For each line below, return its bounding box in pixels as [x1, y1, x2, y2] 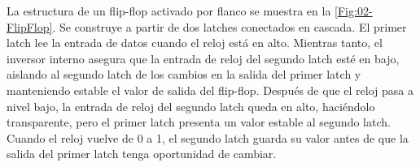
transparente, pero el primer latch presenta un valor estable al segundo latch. [7, 113, 391, 131]
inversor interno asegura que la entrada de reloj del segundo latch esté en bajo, [7, 49, 400, 66]
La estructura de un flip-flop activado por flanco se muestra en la [7, 2, 331, 19]
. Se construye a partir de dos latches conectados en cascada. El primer [52, 18, 407, 35]
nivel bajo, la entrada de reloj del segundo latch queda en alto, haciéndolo [7, 97, 375, 114]
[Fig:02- [335, 2, 373, 19]
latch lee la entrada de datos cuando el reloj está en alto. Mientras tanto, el [7, 34, 383, 51]
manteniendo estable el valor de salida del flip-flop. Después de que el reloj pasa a [7, 81, 413, 98]
